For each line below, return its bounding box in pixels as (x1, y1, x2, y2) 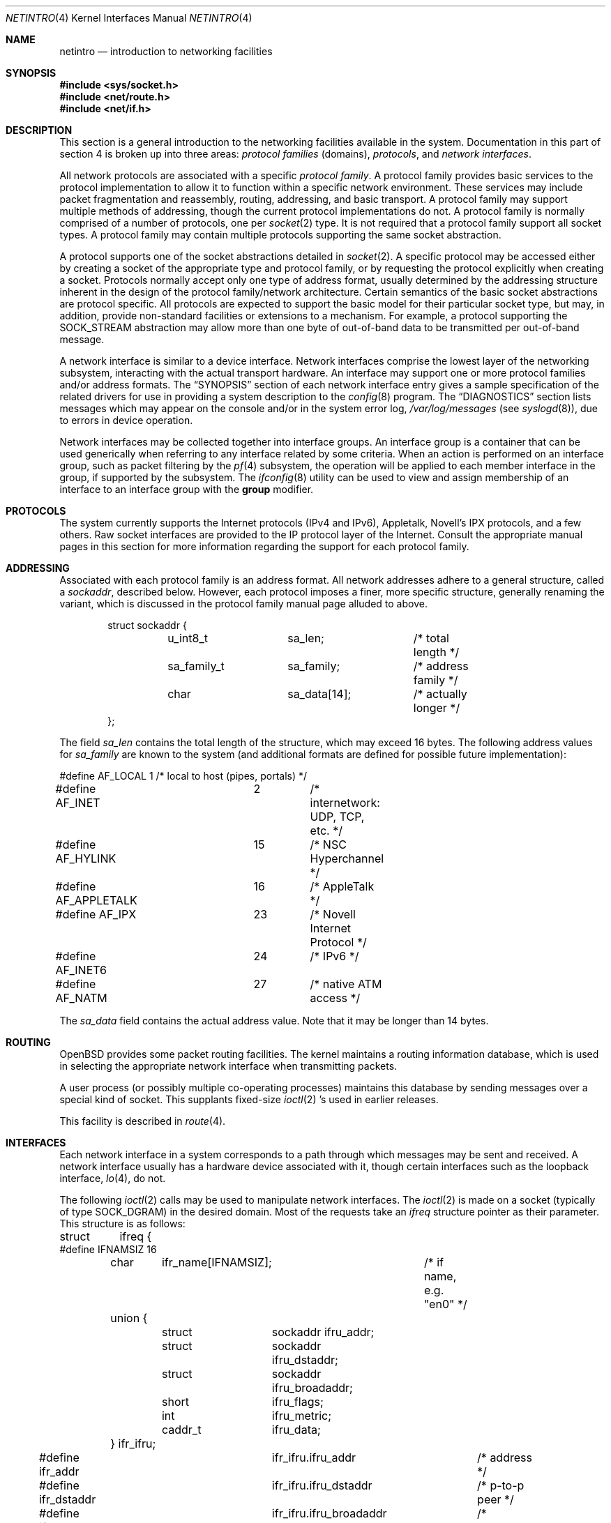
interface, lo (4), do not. (59, 1172, 166, 1184)
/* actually (413, 687, 467, 701)
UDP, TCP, (310, 810, 365, 824)
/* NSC (310, 838, 347, 851)
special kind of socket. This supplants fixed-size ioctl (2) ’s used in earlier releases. (59, 1093, 439, 1105)
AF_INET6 (55, 963, 107, 977)
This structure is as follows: (59, 1218, 186, 1229)
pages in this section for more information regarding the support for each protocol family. (59, 540, 469, 552)
